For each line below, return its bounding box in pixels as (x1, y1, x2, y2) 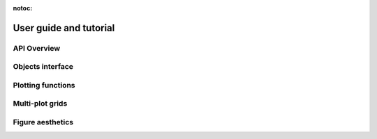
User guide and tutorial (13, 22, 115, 34)
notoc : (13, 4, 33, 12)
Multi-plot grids (13, 99, 68, 108)
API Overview (13, 43, 61, 53)
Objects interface (13, 62, 73, 72)
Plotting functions (13, 80, 76, 90)
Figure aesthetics (13, 117, 74, 127)
